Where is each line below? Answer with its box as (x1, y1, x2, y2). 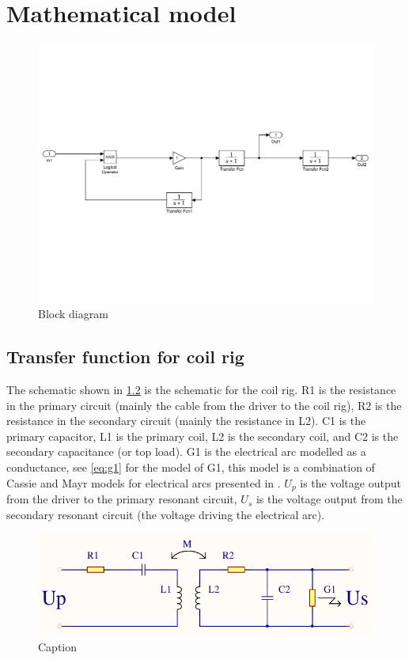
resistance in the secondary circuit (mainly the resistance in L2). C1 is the (6, 412, 366, 429)
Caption (38, 639, 78, 655)
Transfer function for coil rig (6, 344, 244, 369)
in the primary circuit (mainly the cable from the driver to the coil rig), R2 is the (6, 396, 402, 413)
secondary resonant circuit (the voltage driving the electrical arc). (6, 506, 325, 522)
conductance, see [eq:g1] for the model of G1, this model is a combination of (6, 459, 375, 475)
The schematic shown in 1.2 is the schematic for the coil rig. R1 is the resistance (6, 381, 396, 398)
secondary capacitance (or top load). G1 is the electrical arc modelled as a (6, 443, 366, 460)
